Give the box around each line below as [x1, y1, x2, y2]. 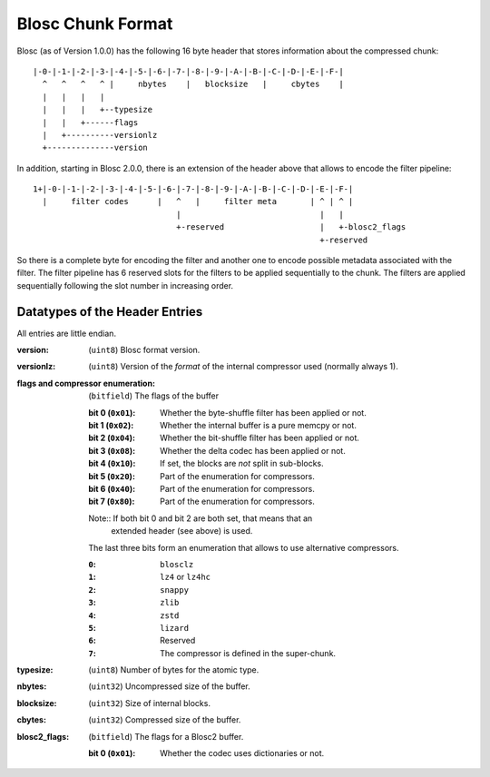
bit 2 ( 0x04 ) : [88, 432, 136, 444]
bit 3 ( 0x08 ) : [88, 445, 136, 456]
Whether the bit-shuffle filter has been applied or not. [160, 432, 360, 444]
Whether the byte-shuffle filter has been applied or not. [160, 407, 367, 418]
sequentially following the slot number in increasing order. [16, 280, 234, 290]
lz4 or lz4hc [160, 572, 211, 583]
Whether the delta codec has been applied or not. [160, 445, 347, 456]
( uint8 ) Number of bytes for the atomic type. [88, 664, 260, 675]
